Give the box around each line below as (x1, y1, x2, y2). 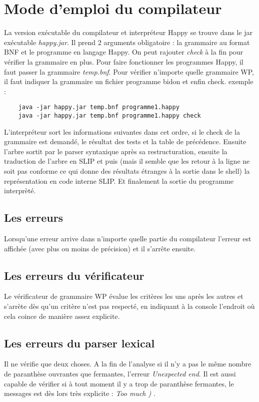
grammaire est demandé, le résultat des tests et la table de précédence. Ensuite (4, 136, 246, 147)
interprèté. (4, 185, 36, 196)
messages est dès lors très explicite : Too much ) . (4, 388, 155, 398)
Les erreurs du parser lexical (4, 335, 155, 350)
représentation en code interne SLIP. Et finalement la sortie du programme (4, 175, 234, 186)
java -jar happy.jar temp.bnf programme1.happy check (18, 112, 201, 119)
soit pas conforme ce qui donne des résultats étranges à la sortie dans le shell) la (4, 165, 250, 176)
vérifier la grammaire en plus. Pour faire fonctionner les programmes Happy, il (4, 56, 243, 67)
